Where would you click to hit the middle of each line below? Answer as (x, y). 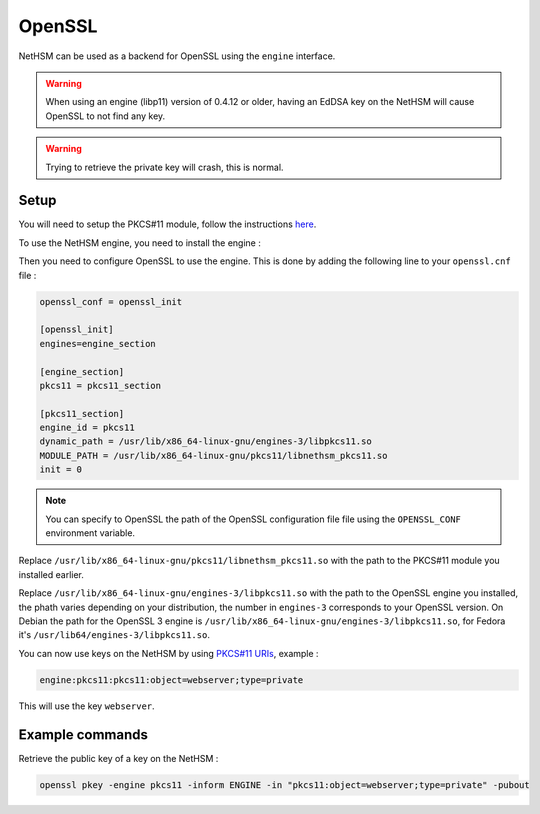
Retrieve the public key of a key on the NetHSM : (118, 758)
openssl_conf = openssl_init (111, 301)
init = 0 (61, 469)
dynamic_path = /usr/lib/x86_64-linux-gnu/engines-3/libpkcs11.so (205, 441)
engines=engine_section (98, 343)
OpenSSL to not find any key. (105, 116)
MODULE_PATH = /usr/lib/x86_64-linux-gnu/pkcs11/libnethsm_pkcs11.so (213, 455)
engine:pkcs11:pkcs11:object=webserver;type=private (171, 679)
